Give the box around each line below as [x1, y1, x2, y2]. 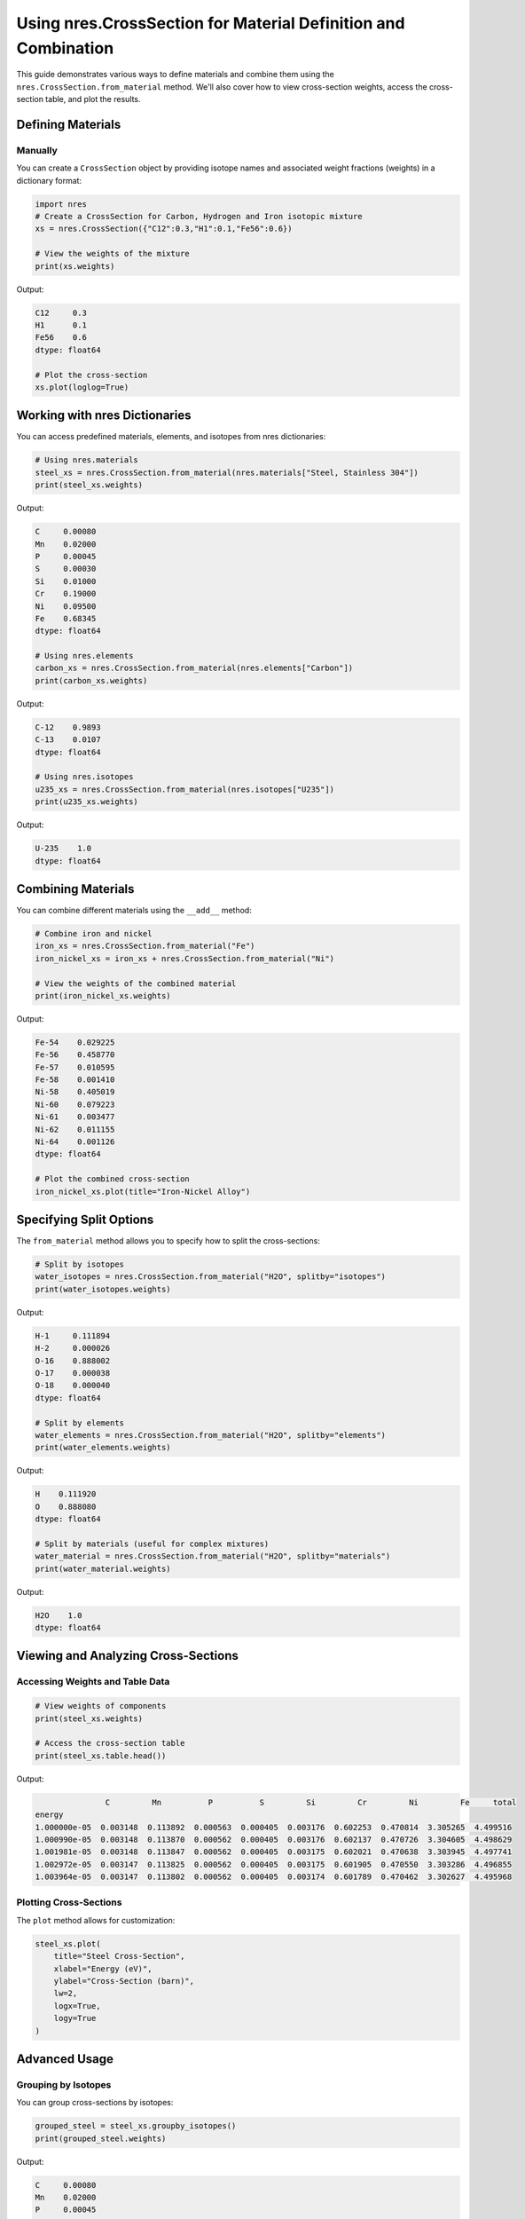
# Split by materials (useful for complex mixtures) [35, 1538, 270, 1549]
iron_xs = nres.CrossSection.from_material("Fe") [35, 941, 255, 952]
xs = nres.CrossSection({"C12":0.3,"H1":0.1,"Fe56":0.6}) [35, 224, 293, 234]
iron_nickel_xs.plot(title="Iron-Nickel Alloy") [35, 1186, 251, 1196]
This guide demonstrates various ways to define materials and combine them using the [16, 69, 334, 80]
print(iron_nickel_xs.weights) [35, 991, 172, 1000]
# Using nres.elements [35, 651, 134, 661]
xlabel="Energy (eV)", [53, 1963, 153, 1974]
